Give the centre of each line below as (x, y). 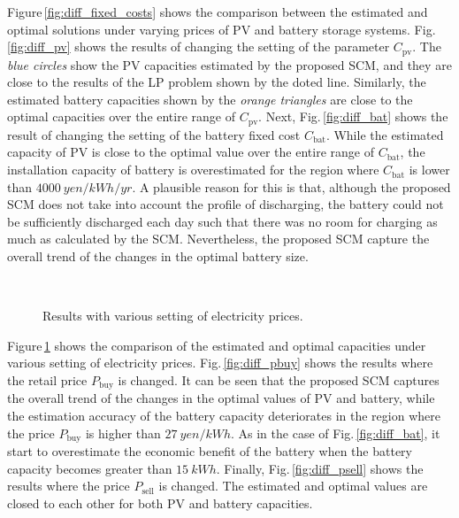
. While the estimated (385, 134)
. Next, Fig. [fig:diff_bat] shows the (353, 116)
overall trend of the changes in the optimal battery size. (158, 256)
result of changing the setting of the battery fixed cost (154, 134)
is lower (429, 170)
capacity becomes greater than (90, 468)
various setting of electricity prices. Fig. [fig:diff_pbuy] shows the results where (220, 363)
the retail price (47, 380)
